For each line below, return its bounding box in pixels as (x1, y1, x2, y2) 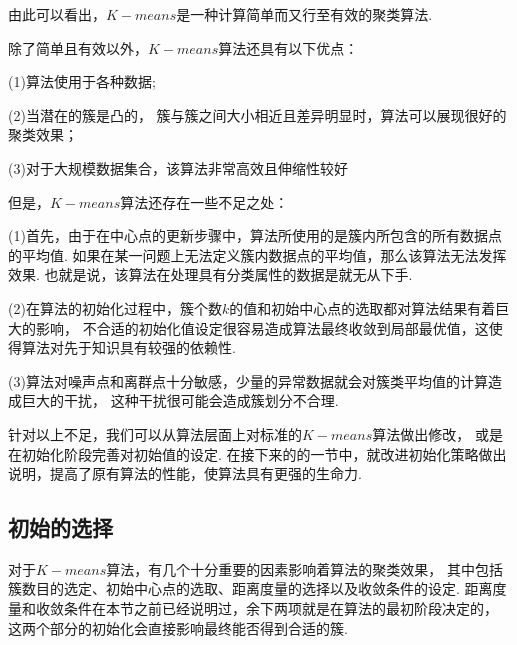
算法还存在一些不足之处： (120, 191, 289, 212)
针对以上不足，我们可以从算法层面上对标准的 (8, 423, 302, 444)
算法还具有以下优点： (218, 37, 359, 58)
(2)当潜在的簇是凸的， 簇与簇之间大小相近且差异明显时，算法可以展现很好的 (8, 104, 507, 125)
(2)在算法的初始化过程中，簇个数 (8, 297, 222, 318)
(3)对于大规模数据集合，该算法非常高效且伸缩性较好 (8, 157, 348, 178)
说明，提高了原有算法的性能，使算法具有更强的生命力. (8, 463, 362, 484)
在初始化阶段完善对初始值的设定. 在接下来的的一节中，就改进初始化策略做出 (8, 443, 507, 464)
